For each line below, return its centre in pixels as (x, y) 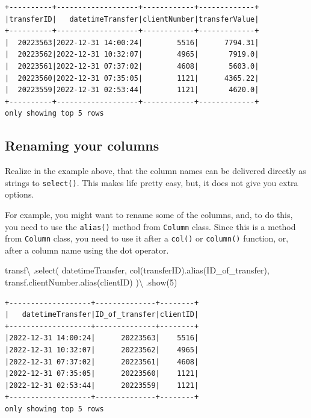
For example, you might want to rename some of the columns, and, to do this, (149, 214)
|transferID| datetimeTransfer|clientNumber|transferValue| (132, 19)
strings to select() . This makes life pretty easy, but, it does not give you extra (152, 182)
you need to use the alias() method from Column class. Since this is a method (150, 226)
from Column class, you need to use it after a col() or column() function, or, (147, 238)
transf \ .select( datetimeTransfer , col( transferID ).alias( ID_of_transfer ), (137, 270)
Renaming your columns (82, 145)
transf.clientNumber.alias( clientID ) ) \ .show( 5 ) (91, 282)
